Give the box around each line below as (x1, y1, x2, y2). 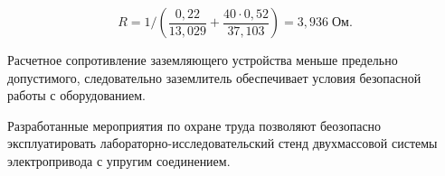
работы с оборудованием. (7, 86, 146, 105)
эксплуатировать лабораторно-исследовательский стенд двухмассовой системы (7, 134, 438, 153)
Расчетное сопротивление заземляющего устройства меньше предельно (7, 51, 398, 69)
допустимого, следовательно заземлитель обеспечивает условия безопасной (7, 68, 421, 87)
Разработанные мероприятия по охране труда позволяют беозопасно (7, 116, 382, 134)
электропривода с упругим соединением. (7, 151, 231, 170)
